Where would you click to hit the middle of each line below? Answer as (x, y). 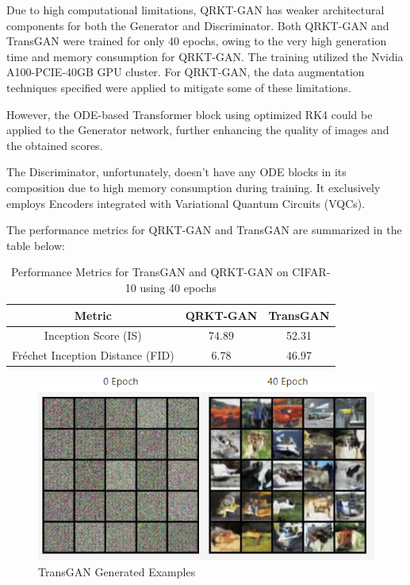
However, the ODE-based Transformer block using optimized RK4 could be (190, 114)
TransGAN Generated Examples (117, 572)
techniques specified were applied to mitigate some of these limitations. (179, 87)
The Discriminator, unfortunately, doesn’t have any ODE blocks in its (176, 172)
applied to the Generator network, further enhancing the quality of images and (198, 130)
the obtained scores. (55, 145)
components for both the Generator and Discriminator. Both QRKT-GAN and (198, 25)
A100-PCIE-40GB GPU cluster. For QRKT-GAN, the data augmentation (186, 72)
